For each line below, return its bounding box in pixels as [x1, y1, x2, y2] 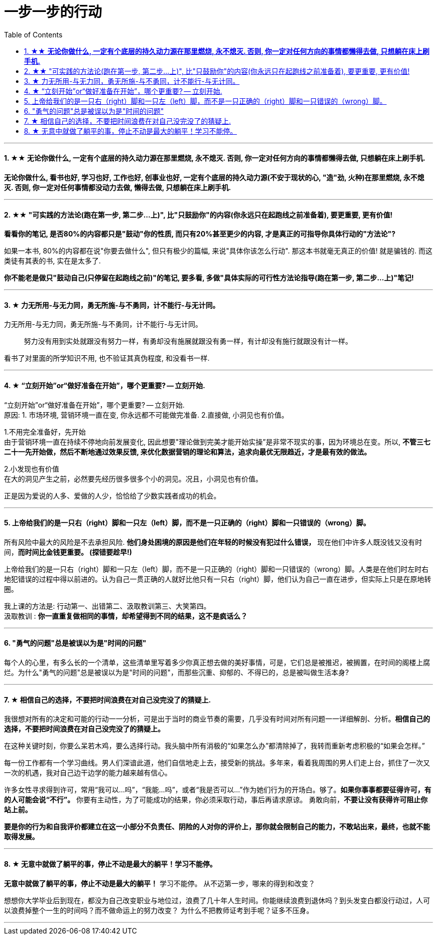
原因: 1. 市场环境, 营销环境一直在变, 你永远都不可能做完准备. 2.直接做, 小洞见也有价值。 [4, 410, 289, 419]
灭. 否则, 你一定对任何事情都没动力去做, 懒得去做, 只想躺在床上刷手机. [4, 183, 231, 192]
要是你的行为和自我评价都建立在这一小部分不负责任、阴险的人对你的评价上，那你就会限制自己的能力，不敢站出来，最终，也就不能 [4, 822, 430, 831]
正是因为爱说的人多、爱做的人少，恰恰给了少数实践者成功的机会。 [4, 491, 220, 500]
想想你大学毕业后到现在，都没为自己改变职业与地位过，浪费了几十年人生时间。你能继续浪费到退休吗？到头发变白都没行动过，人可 [4, 896, 430, 905]
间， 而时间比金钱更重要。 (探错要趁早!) [4, 547, 132, 556]
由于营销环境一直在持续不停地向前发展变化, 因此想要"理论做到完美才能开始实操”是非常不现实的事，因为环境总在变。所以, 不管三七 [4, 437, 431, 446]
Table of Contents [4, 30, 63, 39]
